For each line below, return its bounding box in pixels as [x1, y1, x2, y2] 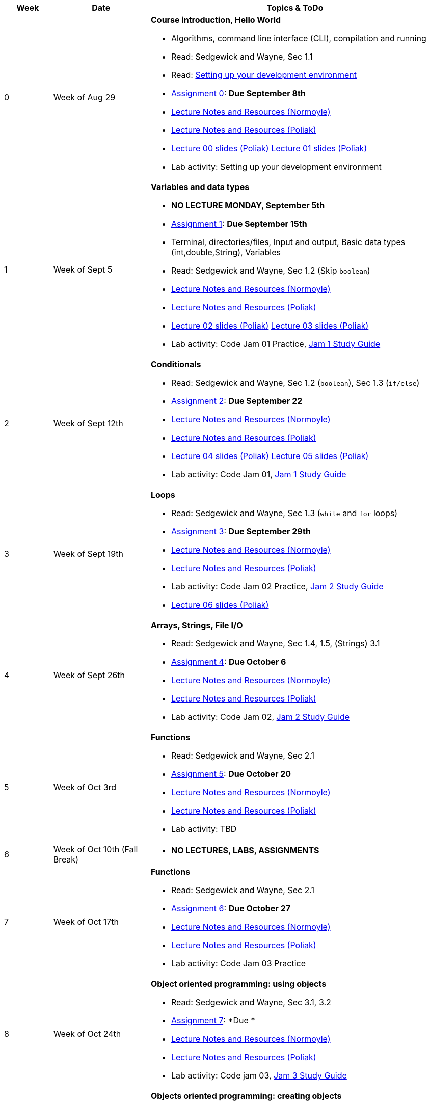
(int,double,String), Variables [171, 247, 281, 257]
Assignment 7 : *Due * [171, 1015, 255, 1026]
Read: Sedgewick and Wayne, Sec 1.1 [171, 51, 313, 62]
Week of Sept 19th [53, 549, 124, 559]
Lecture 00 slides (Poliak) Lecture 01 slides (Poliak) [171, 143, 367, 153]
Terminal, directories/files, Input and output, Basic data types [171, 237, 406, 247]
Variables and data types [150, 182, 250, 192]
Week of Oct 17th [53, 917, 119, 927]
